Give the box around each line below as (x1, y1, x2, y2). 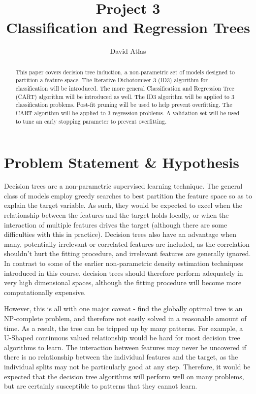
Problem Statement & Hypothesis (4, 152, 240, 172)
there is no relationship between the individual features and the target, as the (4, 352, 238, 362)
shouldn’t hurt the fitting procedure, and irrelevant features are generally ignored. (4, 248, 251, 259)
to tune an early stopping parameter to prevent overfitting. (15, 117, 167, 125)
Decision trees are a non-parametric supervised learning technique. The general (4, 181, 243, 191)
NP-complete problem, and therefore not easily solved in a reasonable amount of (4, 313, 247, 323)
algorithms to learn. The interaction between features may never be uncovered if (4, 342, 246, 352)
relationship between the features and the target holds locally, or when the (4, 210, 229, 220)
